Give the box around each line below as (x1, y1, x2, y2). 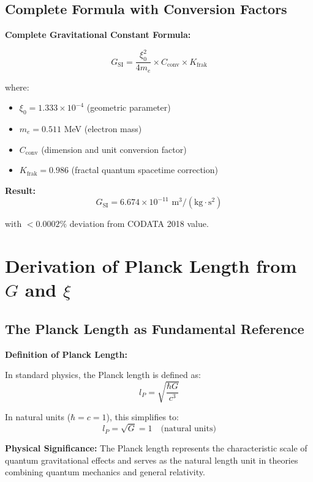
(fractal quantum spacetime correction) (71, 163, 218, 176)
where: (5, 80, 29, 93)
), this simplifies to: (106, 410, 179, 423)
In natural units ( (5, 410, 71, 423)
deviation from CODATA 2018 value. (69, 217, 209, 230)
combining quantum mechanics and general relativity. (5, 465, 205, 478)
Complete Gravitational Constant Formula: (5, 28, 191, 41)
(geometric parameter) (86, 101, 171, 114)
